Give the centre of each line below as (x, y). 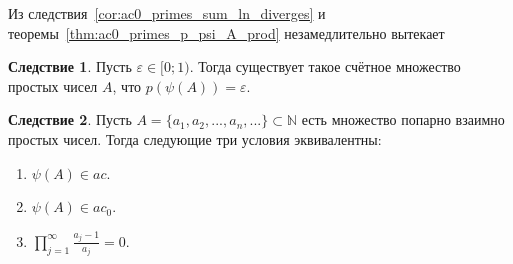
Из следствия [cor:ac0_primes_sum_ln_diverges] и (167, 13)
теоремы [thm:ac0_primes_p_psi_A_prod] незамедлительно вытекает (226, 32)
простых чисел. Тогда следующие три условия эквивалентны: (195, 138)
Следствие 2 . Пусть (70, 119)
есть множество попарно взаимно (403, 119)
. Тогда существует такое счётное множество (325, 66)
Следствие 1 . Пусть (70, 66)
